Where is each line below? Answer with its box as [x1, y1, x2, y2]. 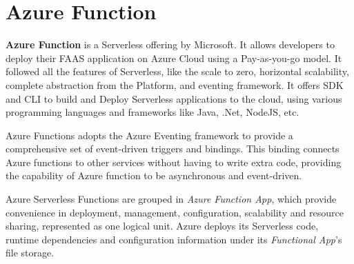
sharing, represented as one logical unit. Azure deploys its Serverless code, [6, 219, 319, 233]
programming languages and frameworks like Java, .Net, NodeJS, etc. [6, 105, 299, 119]
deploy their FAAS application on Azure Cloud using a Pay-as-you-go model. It [6, 50, 342, 65]
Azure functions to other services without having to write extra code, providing [6, 154, 342, 169]
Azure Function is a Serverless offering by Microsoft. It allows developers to [6, 37, 335, 52]
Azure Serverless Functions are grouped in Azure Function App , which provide [6, 192, 337, 206]
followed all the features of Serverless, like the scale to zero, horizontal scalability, [6, 64, 349, 79]
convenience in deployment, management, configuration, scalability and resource [6, 205, 344, 219]
